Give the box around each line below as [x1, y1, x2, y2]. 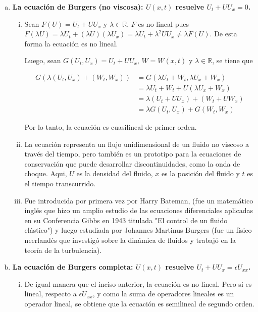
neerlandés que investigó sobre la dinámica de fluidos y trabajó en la [24, 235, 236, 245]
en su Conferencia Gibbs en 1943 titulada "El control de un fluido [24, 215, 228, 225]
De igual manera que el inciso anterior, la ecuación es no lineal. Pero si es [24, 278, 252, 289]
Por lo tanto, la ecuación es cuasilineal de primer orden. [24, 122, 197, 132]
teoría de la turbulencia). [24, 244, 102, 255]
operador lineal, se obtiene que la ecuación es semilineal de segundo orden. [24, 298, 254, 308]
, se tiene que [212, 55, 253, 66]
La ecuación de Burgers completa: [12, 262, 133, 272]
